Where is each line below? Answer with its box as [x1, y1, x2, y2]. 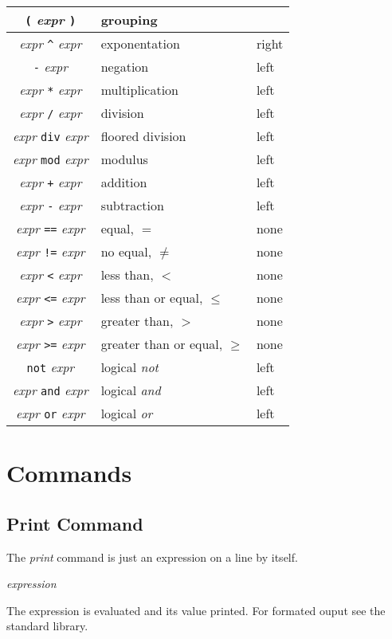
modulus [100, 150, 148, 168]
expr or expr [16, 404, 85, 422]
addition [100, 173, 147, 191]
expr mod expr [13, 150, 88, 168]
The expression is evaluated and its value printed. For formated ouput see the [6, 602, 386, 618]
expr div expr [13, 127, 88, 145]
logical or [100, 404, 153, 422]
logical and [100, 381, 161, 399]
